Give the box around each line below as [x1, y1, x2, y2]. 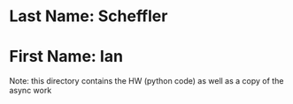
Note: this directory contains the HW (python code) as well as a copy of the [9, 76, 284, 86]
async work [9, 85, 52, 96]
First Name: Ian [9, 47, 124, 67]
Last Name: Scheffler [9, 6, 168, 26]
